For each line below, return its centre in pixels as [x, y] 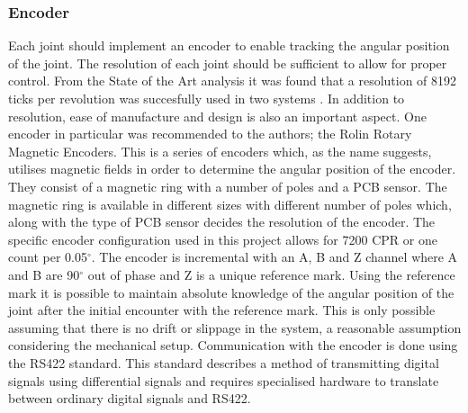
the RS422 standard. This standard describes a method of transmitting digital [224, 362]
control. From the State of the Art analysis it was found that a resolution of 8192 [233, 81]
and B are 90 [44, 274]
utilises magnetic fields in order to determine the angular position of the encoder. [232, 169]
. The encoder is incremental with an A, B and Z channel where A [274, 257]
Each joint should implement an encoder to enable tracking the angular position [229, 45]
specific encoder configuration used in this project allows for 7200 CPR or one [223, 239]
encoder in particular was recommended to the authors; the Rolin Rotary [210, 134]
